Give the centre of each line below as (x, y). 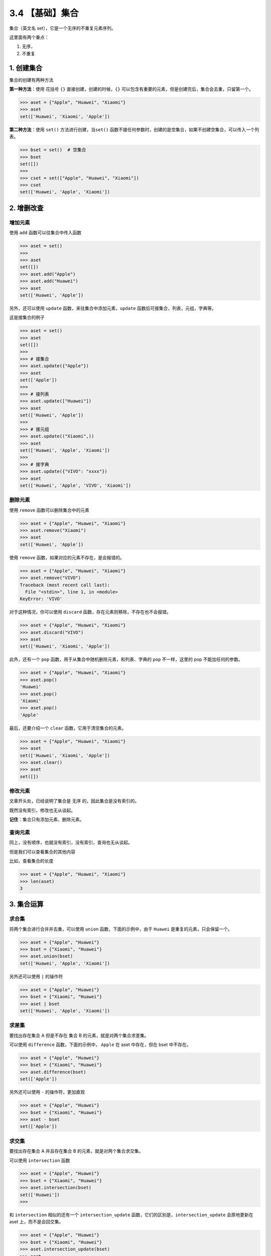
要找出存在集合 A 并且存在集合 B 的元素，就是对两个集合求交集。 (76, 1151)
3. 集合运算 (26, 904)
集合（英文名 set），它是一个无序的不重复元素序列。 (63, 28)
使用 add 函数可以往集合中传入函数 (45, 233)
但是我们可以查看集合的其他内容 (42, 852)
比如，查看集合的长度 (31, 861)
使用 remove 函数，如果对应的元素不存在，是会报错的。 (67, 557)
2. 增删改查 (26, 208)
